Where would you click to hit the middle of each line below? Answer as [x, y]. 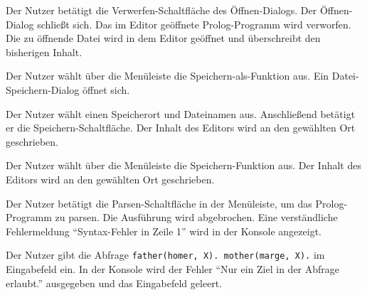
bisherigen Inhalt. [44, 52]
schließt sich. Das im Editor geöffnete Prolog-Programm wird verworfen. [194, 24]
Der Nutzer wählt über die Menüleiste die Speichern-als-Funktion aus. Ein [167, 76]
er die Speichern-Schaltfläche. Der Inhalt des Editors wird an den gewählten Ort [181, 128]
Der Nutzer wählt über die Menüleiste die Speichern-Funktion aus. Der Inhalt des [183, 165]
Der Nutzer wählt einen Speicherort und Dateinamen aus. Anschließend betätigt [181, 113]
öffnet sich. [106, 89]
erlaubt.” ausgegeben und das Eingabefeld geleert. [114, 283]
